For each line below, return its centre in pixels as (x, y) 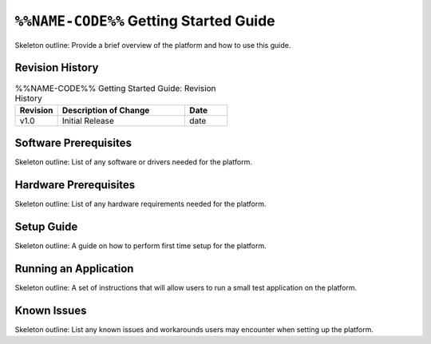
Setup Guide (46, 227)
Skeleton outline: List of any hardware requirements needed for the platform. (140, 204)
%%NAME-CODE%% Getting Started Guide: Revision (115, 88)
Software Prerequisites (73, 143)
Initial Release (88, 121)
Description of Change (106, 110)
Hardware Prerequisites (75, 185)
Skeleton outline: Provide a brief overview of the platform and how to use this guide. (153, 45)
